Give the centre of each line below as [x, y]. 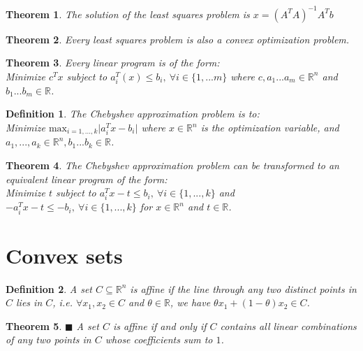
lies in [29, 302]
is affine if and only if [160, 325]
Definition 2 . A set [49, 288]
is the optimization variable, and [270, 128]
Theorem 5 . [34, 325]
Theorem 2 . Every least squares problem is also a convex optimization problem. [178, 39]
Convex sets [64, 255]
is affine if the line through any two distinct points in [243, 288]
